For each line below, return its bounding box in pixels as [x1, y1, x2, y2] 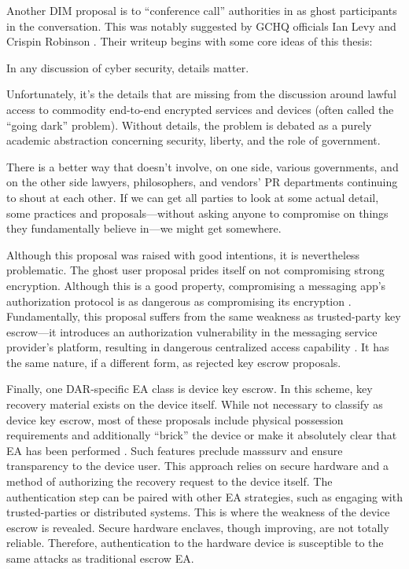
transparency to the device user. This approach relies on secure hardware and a [6, 457, 389, 474]
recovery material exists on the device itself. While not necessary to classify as [6, 396, 383, 413]
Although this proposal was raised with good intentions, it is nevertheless [6, 246, 360, 262]
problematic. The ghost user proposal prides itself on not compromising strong [6, 262, 385, 278]
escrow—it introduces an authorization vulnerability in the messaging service [6, 323, 378, 340]
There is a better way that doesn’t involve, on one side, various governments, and [6, 158, 399, 174]
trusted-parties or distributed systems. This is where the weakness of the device [6, 504, 390, 520]
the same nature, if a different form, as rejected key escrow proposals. [6, 354, 341, 370]
